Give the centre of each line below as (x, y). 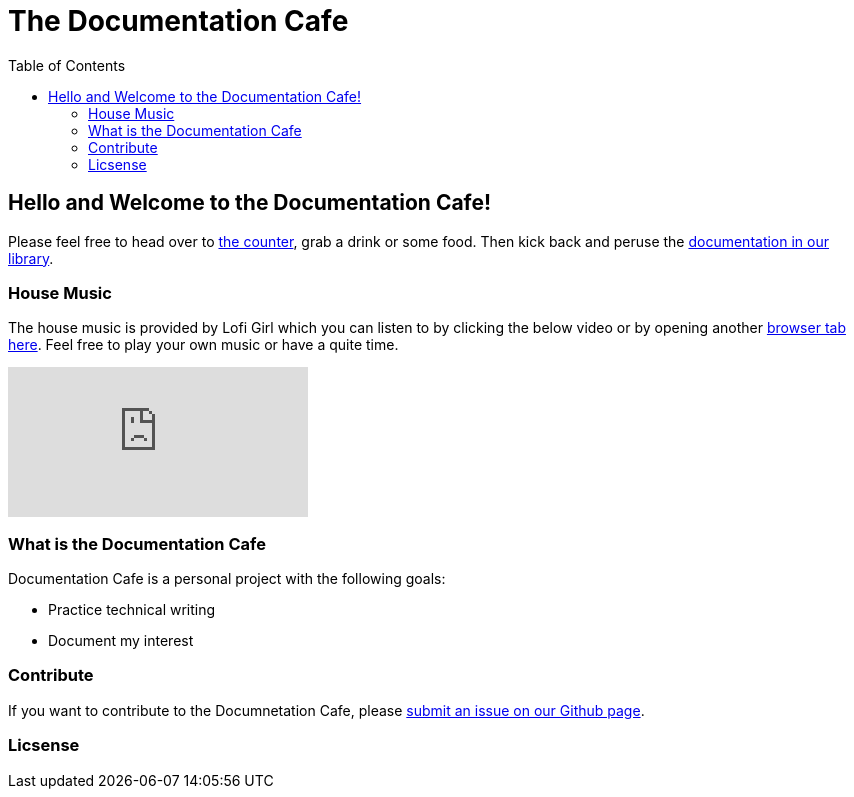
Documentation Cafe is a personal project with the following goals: (227, 579)
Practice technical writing (132, 610)
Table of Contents (67, 65)
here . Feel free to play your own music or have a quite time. (203, 345)
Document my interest (121, 641)
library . (31, 258)
